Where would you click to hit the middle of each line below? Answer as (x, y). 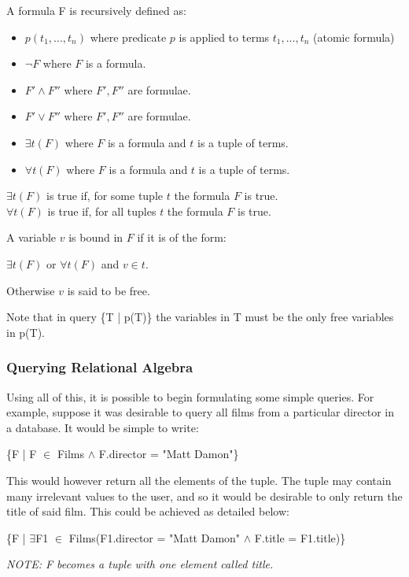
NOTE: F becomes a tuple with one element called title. (140, 564)
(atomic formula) (354, 37)
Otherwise (31, 290)
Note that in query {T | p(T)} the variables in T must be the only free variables (200, 317)
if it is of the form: (182, 237)
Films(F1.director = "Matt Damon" (155, 537)
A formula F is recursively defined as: (96, 10)
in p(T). (26, 332)
